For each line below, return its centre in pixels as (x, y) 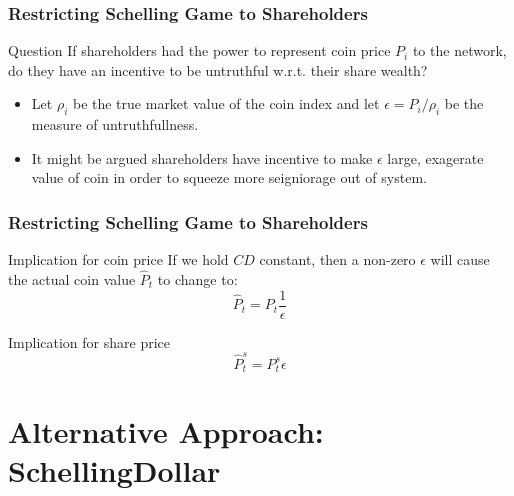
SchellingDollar (114, 469)
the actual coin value (72, 279)
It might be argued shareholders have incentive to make (202, 157)
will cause (460, 259)
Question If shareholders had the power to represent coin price (199, 50)
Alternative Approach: (166, 430)
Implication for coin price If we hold (118, 259)
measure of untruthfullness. (115, 124)
